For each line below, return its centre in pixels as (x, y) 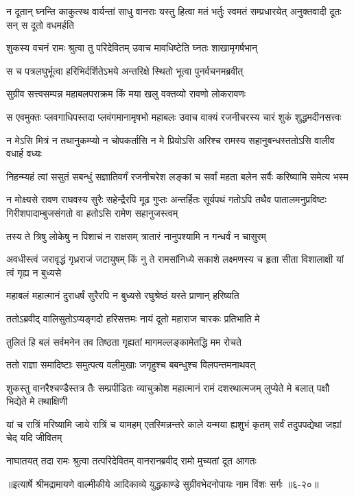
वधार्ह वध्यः (24, 153)
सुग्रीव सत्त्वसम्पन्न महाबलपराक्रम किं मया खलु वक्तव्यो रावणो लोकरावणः (126, 94)
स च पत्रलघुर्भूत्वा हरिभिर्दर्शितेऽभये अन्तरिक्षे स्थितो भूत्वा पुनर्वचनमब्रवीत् (125, 70)
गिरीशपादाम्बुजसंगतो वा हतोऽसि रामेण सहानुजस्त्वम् (92, 212)
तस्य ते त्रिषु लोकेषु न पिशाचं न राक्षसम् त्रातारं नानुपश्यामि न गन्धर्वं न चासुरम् (136, 236)
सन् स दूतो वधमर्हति (40, 24)
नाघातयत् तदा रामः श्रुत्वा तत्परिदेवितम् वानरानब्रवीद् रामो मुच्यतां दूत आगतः (131, 461)
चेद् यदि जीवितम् (34, 437)
